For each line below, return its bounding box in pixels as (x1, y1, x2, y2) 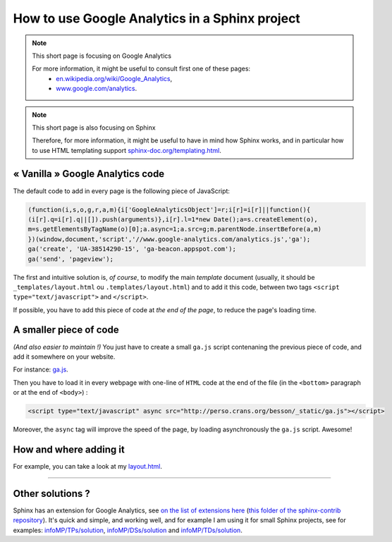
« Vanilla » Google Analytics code (13, 168, 165, 180)
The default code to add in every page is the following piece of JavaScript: (13, 187, 231, 195)
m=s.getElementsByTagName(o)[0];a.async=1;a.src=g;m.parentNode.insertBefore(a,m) (27, 226, 322, 233)
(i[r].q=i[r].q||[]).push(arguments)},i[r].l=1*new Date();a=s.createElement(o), (27, 215, 319, 223)
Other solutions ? (13, 487, 91, 500)
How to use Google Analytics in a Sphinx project (13, 11, 301, 26)
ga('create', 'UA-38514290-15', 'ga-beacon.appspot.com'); (27, 245, 236, 253)
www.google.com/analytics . (56, 85, 137, 93)
